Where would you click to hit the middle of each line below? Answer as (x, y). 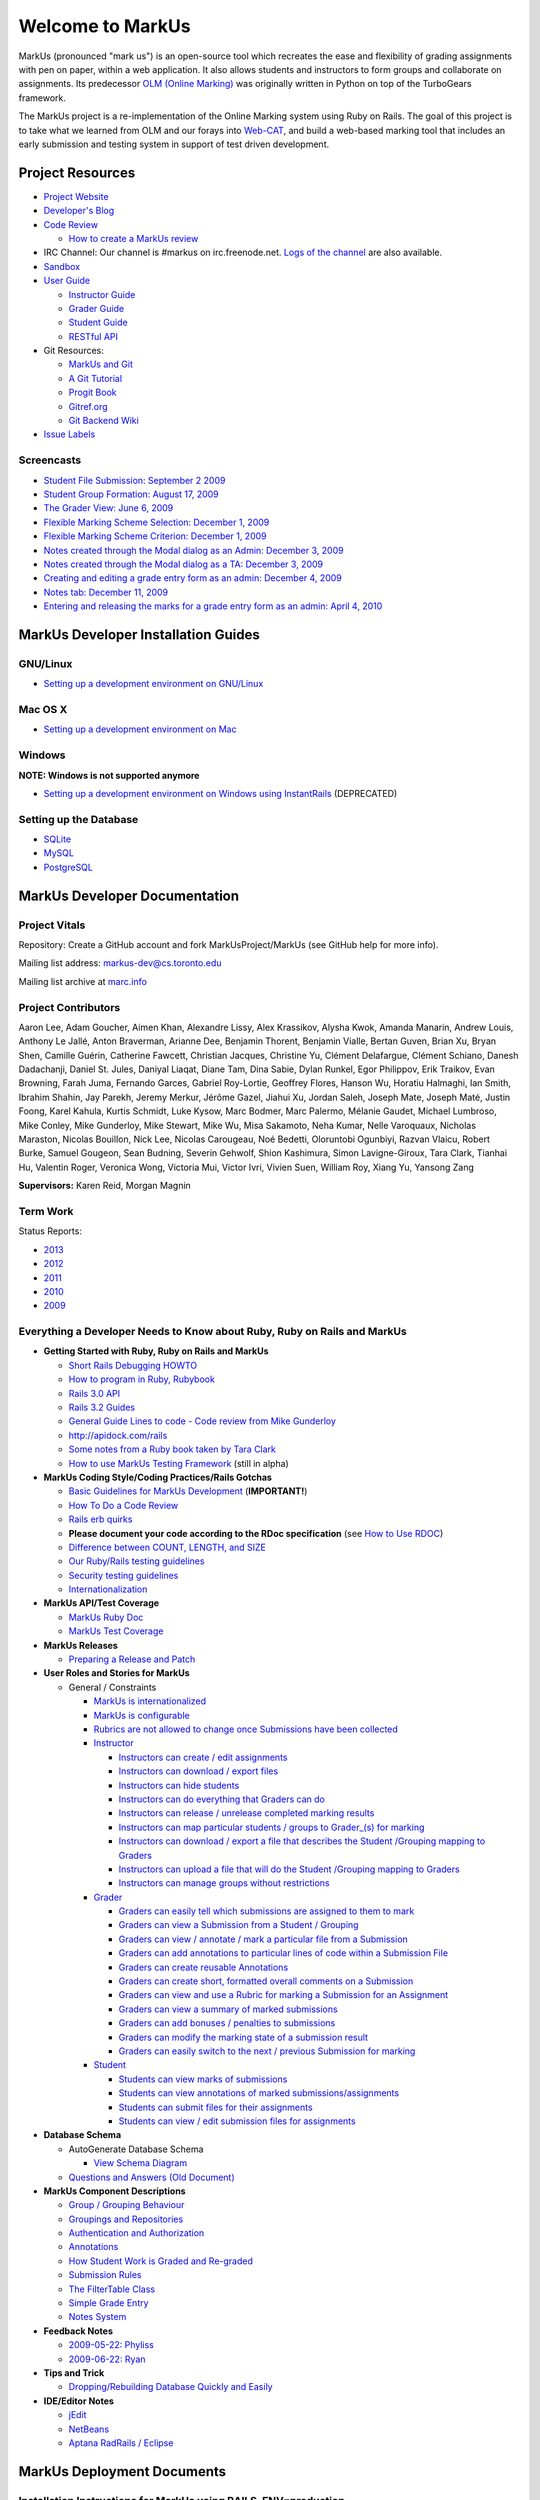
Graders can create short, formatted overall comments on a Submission (266, 1981)
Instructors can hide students (179, 1785)
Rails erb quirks (100, 1519)
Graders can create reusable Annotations (203, 1967)
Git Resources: (74, 351)
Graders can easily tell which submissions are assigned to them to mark (266, 1911)
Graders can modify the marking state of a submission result (243, 2037)
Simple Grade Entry (108, 2303)
